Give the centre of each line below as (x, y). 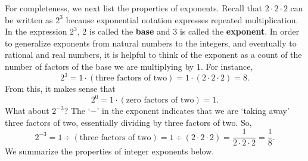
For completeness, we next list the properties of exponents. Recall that (134, 8)
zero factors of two (160, 100)
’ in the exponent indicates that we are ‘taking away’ (193, 111)
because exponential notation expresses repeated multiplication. (182, 19)
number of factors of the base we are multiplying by (99, 66)
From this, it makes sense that (60, 89)
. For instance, (227, 66)
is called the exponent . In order (239, 31)
